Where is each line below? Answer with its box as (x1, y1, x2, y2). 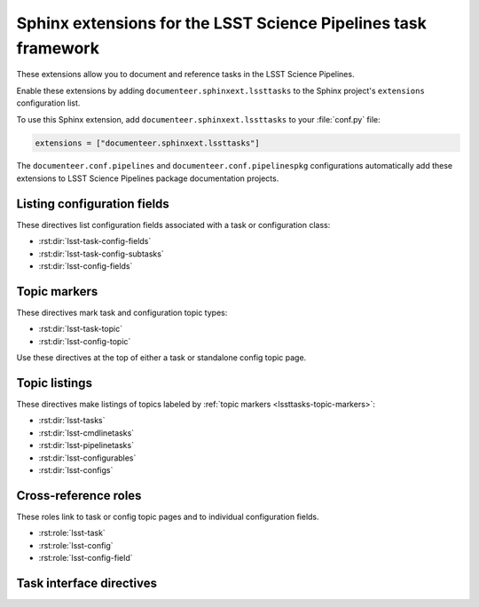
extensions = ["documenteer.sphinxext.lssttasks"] (35, 138, 261, 148)
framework (16, 38, 99, 58)
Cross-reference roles (16, 488, 142, 503)
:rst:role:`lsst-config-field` (38, 552, 133, 563)
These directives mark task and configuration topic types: (16, 307, 228, 318)
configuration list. (16, 98, 81, 108)
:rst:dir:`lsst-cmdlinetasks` (38, 427, 135, 438)
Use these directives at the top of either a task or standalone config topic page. (16, 352, 307, 363)
